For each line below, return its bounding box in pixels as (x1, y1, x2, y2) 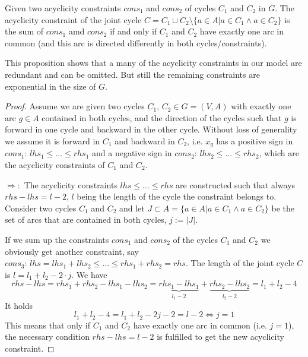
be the (271, 201, 295, 214)
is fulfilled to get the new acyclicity (157, 330, 284, 343)
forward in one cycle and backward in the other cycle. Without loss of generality (5, 123, 297, 135)
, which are (259, 147, 299, 159)
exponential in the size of (5, 80, 96, 92)
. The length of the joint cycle (185, 257, 294, 269)
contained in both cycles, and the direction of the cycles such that (42, 111, 282, 124)
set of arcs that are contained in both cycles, (5, 213, 167, 226)
